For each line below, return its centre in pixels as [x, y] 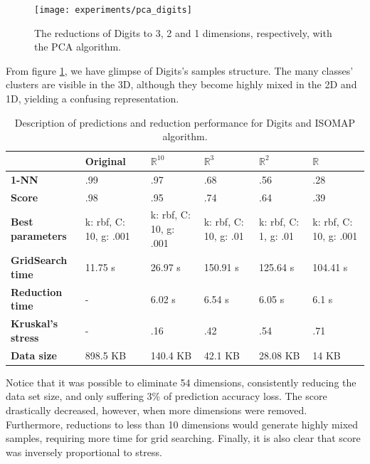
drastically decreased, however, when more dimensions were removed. [157, 410]
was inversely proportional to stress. [84, 452]
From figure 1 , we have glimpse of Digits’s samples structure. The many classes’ [180, 70]
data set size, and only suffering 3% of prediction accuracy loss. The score [166, 396]
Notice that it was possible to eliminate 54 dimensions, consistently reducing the [181, 382]
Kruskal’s [35, 323]
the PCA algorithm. [78, 47]
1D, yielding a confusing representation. [92, 99]
